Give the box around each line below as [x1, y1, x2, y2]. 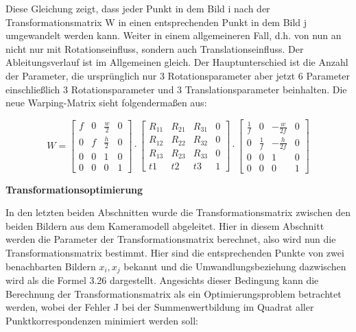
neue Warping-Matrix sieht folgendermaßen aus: [5, 95, 207, 110]
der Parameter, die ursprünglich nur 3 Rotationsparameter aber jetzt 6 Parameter [5, 68, 351, 82]
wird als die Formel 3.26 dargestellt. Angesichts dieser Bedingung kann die [5, 272, 319, 287]
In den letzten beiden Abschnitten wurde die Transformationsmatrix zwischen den [5, 205, 351, 220]
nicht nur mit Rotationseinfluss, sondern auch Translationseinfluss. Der [5, 41, 304, 56]
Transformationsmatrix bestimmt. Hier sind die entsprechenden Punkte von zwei [5, 245, 344, 259]
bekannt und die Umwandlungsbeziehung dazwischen [123, 259, 346, 273]
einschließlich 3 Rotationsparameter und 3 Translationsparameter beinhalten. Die [5, 82, 347, 96]
